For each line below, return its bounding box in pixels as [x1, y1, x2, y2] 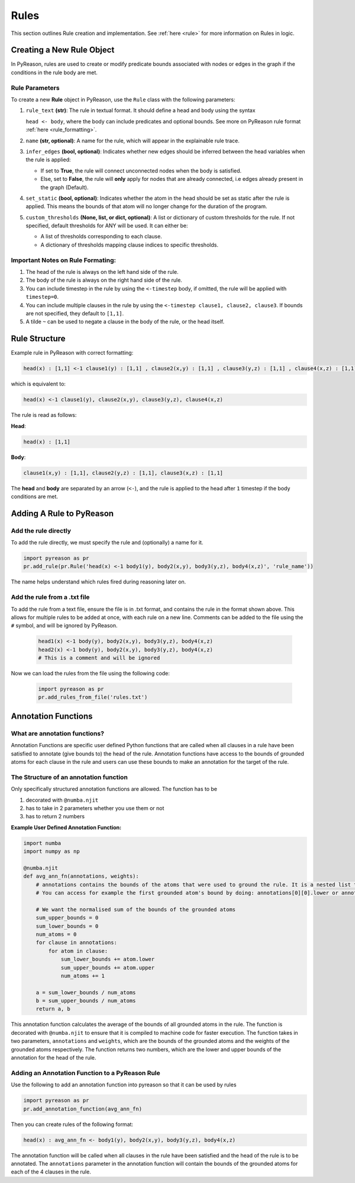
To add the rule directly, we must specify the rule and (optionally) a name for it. [11, 539, 204, 546]
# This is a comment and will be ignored [38, 655, 160, 661]
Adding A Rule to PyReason [11, 508, 114, 518]
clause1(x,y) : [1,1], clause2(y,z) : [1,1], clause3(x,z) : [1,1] [23, 469, 224, 476]
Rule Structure [11, 334, 66, 344]
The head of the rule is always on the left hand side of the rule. [25, 268, 179, 275]
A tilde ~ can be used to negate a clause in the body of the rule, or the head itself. [25, 318, 225, 326]
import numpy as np [23, 848, 80, 855]
